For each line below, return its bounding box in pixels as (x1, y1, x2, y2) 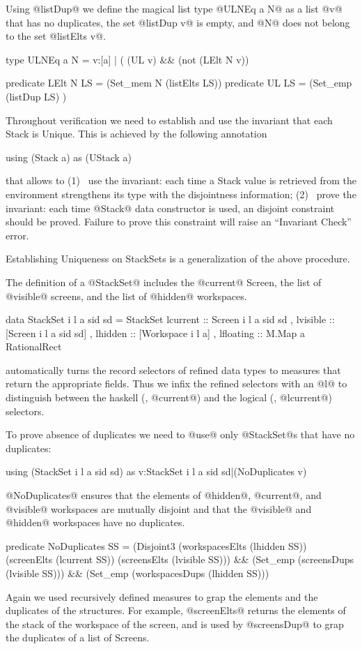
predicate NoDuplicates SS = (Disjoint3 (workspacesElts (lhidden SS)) (6, 538, 307, 553)
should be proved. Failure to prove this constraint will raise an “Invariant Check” (6, 214, 352, 229)
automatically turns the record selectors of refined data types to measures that (6, 362, 341, 377)
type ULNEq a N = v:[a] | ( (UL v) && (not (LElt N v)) (6, 52, 249, 66)
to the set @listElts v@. (6, 29, 106, 43)
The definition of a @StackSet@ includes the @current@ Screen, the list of (6, 274, 322, 289)
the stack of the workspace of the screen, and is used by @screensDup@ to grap (6, 616, 344, 631)
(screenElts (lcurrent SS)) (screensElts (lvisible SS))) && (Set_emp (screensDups (6, 552, 354, 567)
